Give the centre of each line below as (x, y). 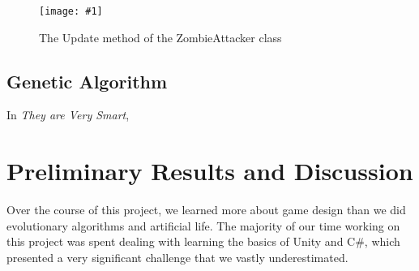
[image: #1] (71, 11)
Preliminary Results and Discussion (210, 171)
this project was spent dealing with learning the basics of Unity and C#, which (203, 241)
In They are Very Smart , (68, 115)
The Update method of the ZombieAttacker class (160, 37)
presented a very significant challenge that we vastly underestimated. (177, 257)
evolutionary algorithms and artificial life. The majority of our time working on (203, 225)
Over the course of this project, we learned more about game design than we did (206, 210)
